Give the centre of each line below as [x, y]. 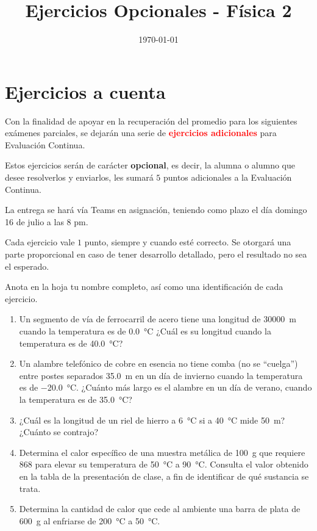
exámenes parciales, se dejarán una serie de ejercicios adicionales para [141, 133]
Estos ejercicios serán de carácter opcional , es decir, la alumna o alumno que [150, 165]
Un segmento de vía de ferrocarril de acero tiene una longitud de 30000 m [158, 319]
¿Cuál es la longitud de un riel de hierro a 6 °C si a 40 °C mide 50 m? [152, 420]
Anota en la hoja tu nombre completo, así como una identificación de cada [144, 287]
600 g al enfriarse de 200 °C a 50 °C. [90, 520]
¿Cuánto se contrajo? [59, 432]
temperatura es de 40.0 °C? [71, 343]
